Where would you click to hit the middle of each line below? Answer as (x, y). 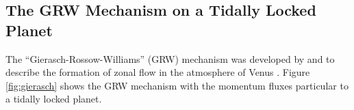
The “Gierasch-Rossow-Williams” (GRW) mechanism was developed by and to (170, 58)
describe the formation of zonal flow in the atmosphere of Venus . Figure (158, 72)
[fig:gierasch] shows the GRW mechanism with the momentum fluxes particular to (177, 85)
